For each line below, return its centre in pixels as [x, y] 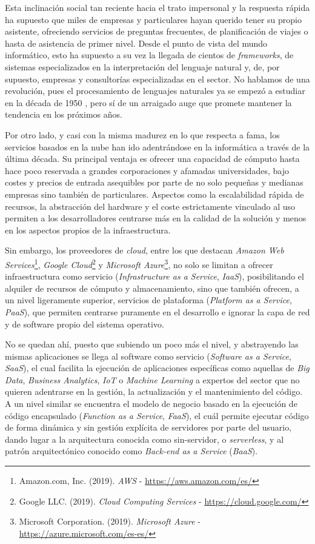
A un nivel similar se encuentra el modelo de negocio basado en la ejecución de [151, 404]
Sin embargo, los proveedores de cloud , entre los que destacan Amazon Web [144, 250]
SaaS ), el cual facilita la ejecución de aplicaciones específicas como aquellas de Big [157, 368]
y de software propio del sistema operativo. [85, 324]
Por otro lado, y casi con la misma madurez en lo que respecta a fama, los [142, 134]
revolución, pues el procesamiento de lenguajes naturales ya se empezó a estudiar [155, 91]
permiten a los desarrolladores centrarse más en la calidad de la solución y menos [156, 218]
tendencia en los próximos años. [64, 114]
